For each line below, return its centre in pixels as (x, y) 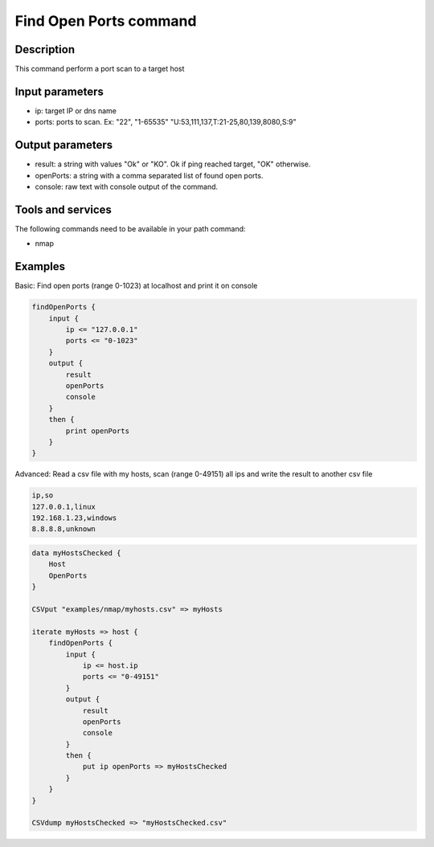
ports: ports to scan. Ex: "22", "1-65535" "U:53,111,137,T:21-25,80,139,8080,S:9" (166, 122)
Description (45, 49)
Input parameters (59, 91)
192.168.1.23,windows (74, 518)
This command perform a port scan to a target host (100, 69)
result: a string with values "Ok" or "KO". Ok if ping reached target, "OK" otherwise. (173, 164)
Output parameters (63, 145)
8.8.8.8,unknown (64, 529)
